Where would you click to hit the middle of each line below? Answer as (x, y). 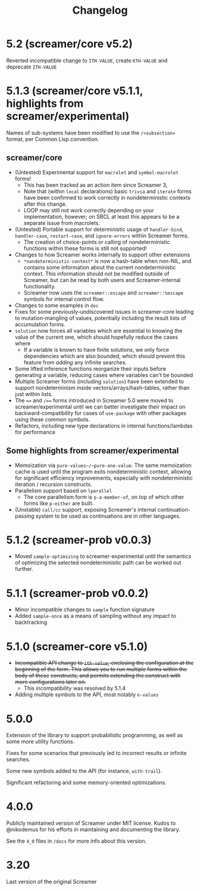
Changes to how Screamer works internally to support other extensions (102, 255)
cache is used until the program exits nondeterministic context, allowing (103, 471)
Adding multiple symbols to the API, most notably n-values (87, 695)
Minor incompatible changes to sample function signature (85, 610)
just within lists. (34, 394)
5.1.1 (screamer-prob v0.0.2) (77, 593)
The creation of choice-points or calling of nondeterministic (97, 242)
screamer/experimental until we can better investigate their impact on (100, 407)
